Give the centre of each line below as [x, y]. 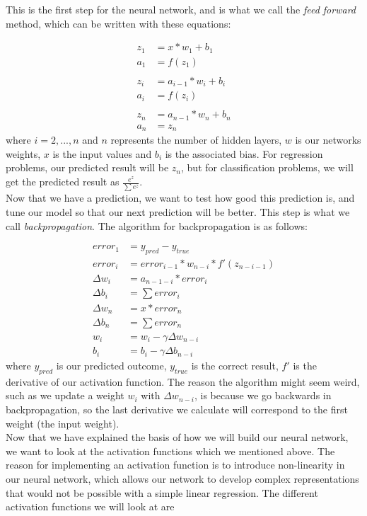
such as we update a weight [65, 395]
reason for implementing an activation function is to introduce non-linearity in [175, 465]
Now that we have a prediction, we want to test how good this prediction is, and [180, 198]
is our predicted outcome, [111, 366]
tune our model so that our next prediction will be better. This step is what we [178, 211]
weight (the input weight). [63, 423]
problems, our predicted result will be [87, 167]
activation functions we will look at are [90, 506]
